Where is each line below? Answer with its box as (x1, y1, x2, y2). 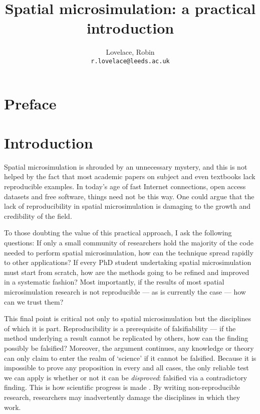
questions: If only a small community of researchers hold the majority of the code (4, 237, 253, 248)
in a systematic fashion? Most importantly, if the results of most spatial (4, 277, 224, 287)
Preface (4, 93, 57, 113)
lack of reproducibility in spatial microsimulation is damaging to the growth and (4, 201, 250, 211)
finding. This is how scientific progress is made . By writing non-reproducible (4, 382, 240, 392)
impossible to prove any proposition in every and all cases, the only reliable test (4, 362, 249, 373)
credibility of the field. (4, 210, 72, 221)
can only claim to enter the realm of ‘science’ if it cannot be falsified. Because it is (4, 352, 256, 363)
